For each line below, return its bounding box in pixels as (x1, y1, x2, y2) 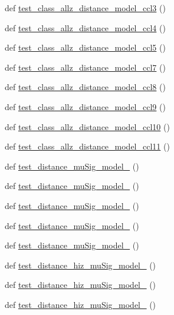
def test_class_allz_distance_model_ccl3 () (5, 2, 166, 14)
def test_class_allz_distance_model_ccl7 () (5, 61, 166, 73)
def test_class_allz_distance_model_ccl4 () (5, 21, 166, 34)
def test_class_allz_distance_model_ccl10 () (5, 120, 170, 132)
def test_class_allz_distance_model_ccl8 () (5, 81, 166, 93)
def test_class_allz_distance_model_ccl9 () (5, 100, 166, 112)
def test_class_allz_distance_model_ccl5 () (5, 41, 166, 54)
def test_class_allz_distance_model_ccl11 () (5, 140, 170, 152)
